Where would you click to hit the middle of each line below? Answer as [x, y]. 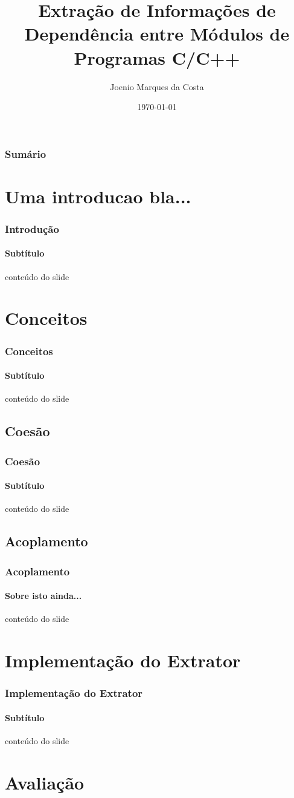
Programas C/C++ [157, 57]
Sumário [26, 153]
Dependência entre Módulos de [157, 34]
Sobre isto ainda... [43, 596]
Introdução [32, 228]
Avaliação [45, 782]
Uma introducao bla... [98, 196]
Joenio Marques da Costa [157, 86]
